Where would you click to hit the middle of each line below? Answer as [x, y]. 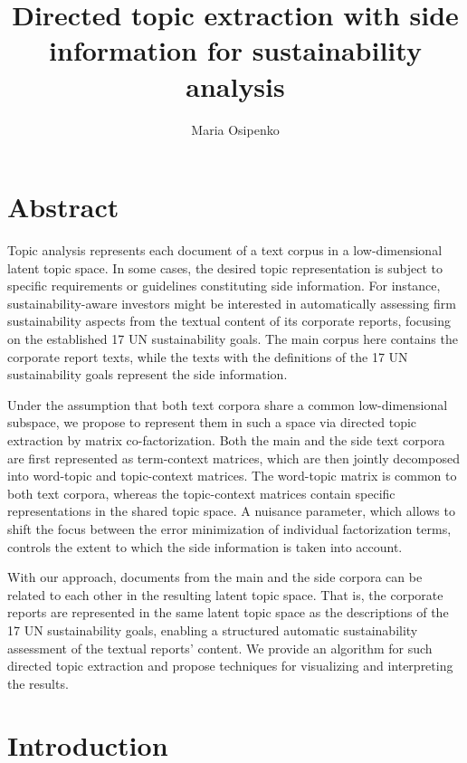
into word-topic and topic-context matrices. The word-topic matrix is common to [232, 476]
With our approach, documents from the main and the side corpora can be [215, 577]
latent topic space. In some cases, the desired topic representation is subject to [225, 267]
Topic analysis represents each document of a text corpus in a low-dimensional [225, 250]
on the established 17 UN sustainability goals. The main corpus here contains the [233, 339]
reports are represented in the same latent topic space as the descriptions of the [228, 612]
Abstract [63, 207]
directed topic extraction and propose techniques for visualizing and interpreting [230, 666]
